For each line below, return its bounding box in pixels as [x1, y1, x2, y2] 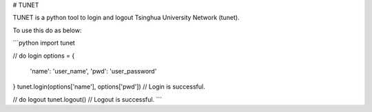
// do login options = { [12, 52, 75, 60]
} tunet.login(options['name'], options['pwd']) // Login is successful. [12, 82, 206, 91]
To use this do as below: [12, 26, 82, 34]
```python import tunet [12, 38, 75, 47]
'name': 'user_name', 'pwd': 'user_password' [30, 67, 157, 75]
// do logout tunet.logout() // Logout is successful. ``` [12, 95, 162, 103]
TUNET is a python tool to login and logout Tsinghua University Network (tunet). [12, 14, 240, 22]
